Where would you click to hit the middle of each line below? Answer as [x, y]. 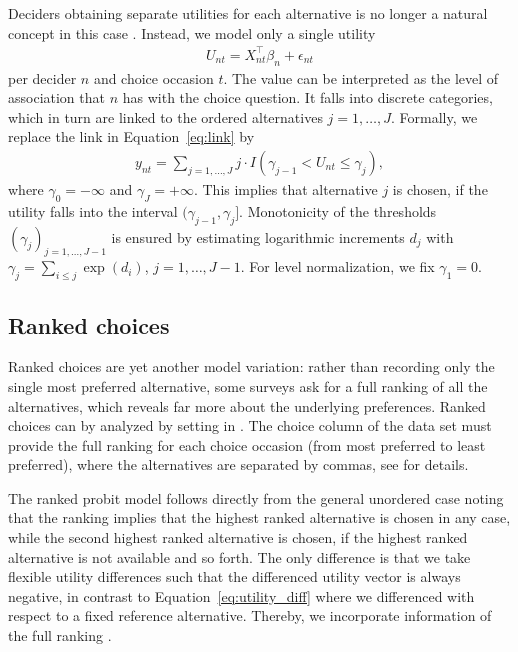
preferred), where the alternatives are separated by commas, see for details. [238, 464]
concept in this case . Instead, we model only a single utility [192, 32]
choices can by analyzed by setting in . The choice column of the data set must [250, 425]
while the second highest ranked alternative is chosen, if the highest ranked [238, 537]
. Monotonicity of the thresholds [338, 210]
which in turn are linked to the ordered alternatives [165, 116]
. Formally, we [434, 116]
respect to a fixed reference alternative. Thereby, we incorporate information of [250, 615]
